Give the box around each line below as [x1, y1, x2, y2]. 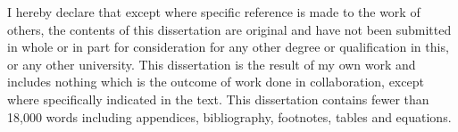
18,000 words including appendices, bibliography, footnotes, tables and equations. [7, 107, 452, 126]
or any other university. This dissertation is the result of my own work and [7, 54, 416, 73]
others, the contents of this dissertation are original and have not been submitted [7, 20, 452, 38]
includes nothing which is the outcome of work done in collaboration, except [7, 72, 424, 91]
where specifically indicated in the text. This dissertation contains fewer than [7, 89, 429, 108]
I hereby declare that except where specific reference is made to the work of [7, 3, 421, 21]
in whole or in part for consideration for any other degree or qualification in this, [7, 37, 449, 56]
